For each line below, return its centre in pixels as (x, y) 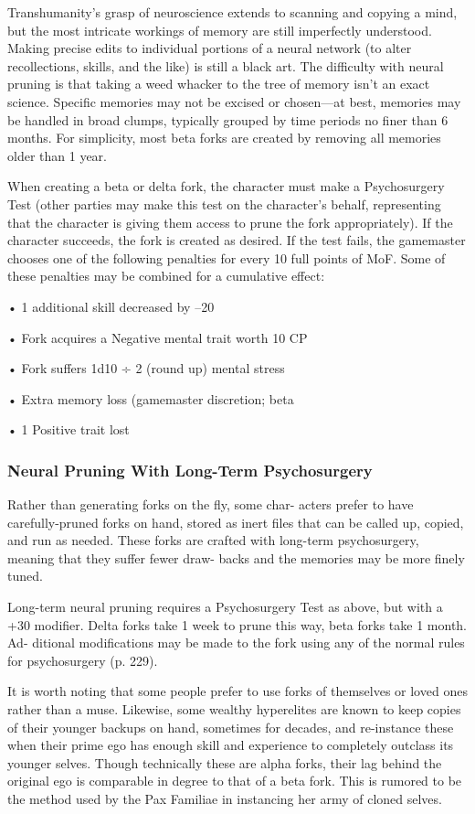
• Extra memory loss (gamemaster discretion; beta (151, 398)
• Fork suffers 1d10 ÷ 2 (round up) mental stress (146, 368)
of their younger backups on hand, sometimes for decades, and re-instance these (231, 727)
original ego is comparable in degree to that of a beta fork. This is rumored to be (235, 781)
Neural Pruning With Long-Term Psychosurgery (190, 470)
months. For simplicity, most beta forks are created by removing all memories (224, 138)
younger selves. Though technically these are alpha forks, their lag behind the (225, 762)
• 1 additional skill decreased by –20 (111, 306)
